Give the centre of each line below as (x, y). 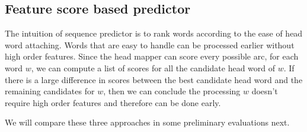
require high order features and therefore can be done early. (113, 102)
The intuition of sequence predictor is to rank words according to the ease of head (154, 33)
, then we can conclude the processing (172, 91)
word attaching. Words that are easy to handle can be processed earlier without (150, 44)
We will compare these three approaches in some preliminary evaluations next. (147, 122)
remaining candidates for (50, 91)
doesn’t (265, 91)
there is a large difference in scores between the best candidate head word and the (154, 79)
